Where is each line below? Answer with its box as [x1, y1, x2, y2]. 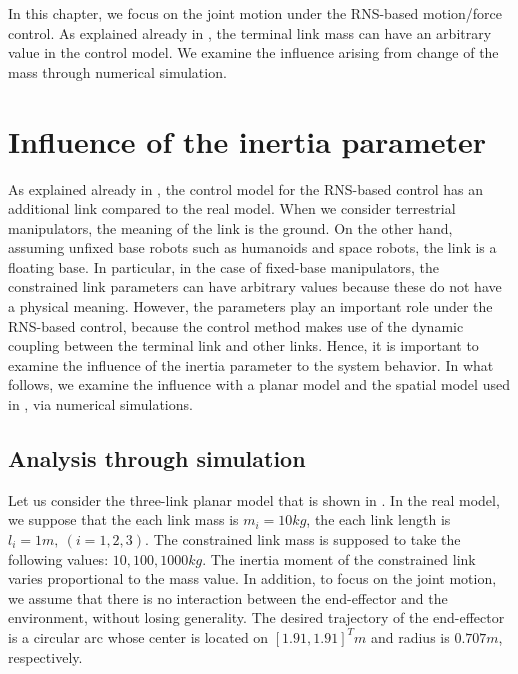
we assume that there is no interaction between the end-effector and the [8, 587, 448, 608]
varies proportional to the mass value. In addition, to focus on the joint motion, [8, 568, 497, 589]
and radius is [370, 626, 450, 647]
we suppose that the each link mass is [8, 509, 239, 530]
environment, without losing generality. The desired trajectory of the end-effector [8, 607, 505, 628]
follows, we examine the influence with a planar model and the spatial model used [8, 374, 510, 395]
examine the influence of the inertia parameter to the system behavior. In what [8, 354, 494, 375]
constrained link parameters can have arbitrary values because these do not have [8, 276, 502, 297]
